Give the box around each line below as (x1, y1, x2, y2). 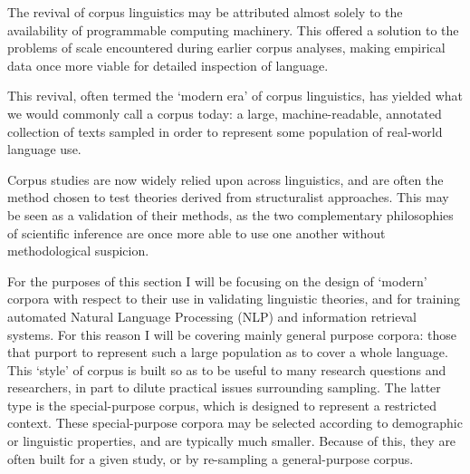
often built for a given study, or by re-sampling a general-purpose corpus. (7, 449, 414, 468)
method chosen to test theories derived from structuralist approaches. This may (7, 188, 449, 207)
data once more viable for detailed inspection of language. (7, 55, 329, 74)
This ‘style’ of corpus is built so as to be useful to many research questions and (7, 360, 446, 379)
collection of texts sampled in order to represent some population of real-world (7, 121, 443, 140)
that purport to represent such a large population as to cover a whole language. (7, 343, 448, 362)
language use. (7, 140, 82, 159)
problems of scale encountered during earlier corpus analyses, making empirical (7, 38, 446, 57)
